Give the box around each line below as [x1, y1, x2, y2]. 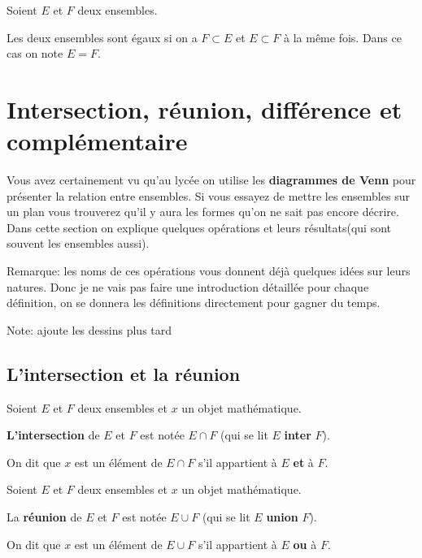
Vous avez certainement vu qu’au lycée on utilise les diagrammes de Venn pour [7, 171, 416, 188]
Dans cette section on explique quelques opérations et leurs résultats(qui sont [7, 218, 392, 236]
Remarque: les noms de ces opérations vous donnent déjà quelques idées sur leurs [7, 262, 411, 279]
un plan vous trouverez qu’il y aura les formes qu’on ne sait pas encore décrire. [7, 203, 399, 220]
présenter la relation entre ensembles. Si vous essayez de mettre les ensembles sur [7, 187, 410, 204]
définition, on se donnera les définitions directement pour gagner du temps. [7, 294, 381, 311]
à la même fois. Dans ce [284, 28, 402, 45]
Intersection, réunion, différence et [7, 92, 402, 125]
